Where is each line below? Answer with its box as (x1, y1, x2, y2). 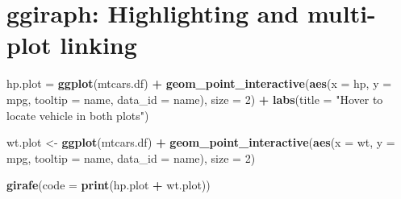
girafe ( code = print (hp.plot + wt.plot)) (6, 176, 211, 193)
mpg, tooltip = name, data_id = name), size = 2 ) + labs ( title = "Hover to (6, 90, 383, 107)
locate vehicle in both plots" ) (6, 106, 149, 123)
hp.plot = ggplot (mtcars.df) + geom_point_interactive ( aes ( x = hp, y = (6, 75, 392, 92)
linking (60, 28, 137, 61)
